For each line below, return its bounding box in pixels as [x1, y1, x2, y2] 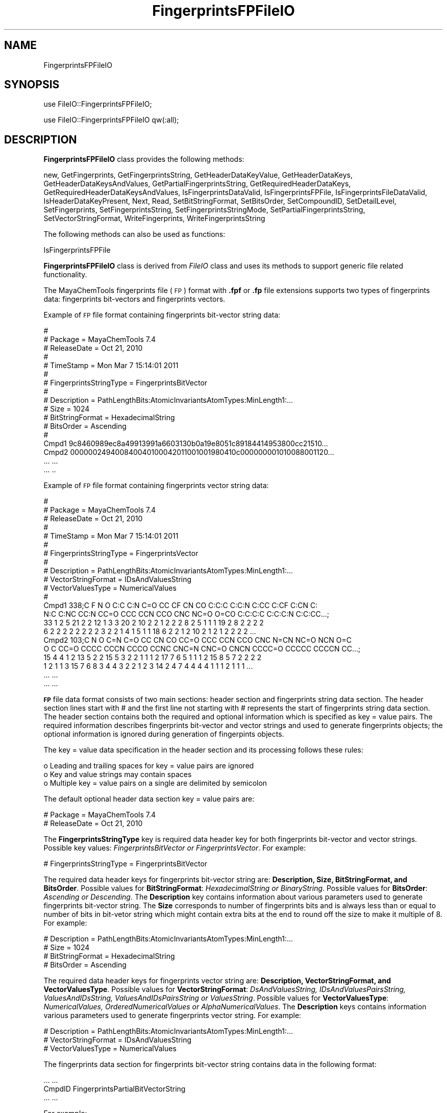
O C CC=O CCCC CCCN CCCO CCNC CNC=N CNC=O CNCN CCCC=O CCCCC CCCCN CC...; [43, 644, 361, 654]
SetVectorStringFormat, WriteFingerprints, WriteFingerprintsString [43, 214, 265, 223]
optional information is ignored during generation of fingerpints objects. [43, 730, 284, 739]
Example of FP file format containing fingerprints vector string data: [43, 481, 269, 490]
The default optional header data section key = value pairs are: [43, 794, 255, 804]
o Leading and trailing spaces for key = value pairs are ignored [43, 761, 254, 770]
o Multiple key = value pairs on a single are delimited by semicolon [43, 779, 267, 788]
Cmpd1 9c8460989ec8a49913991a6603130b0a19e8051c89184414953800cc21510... [43, 439, 328, 448]
